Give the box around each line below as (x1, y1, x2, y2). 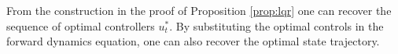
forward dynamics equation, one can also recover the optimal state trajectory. (6, 33, 380, 49)
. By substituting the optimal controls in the (169, 17, 384, 34)
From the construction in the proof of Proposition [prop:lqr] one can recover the (6, 2, 392, 18)
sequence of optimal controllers (6, 17, 155, 34)
